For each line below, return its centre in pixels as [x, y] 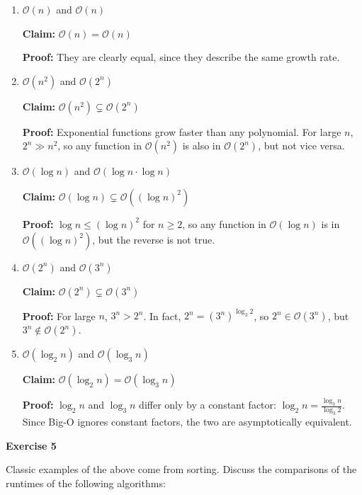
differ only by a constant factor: [208, 405]
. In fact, [162, 315]
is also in [202, 146]
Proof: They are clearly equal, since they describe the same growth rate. [181, 57]
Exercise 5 [31, 445]
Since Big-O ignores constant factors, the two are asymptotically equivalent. [187, 422]
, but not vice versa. [301, 146]
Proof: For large [59, 315]
